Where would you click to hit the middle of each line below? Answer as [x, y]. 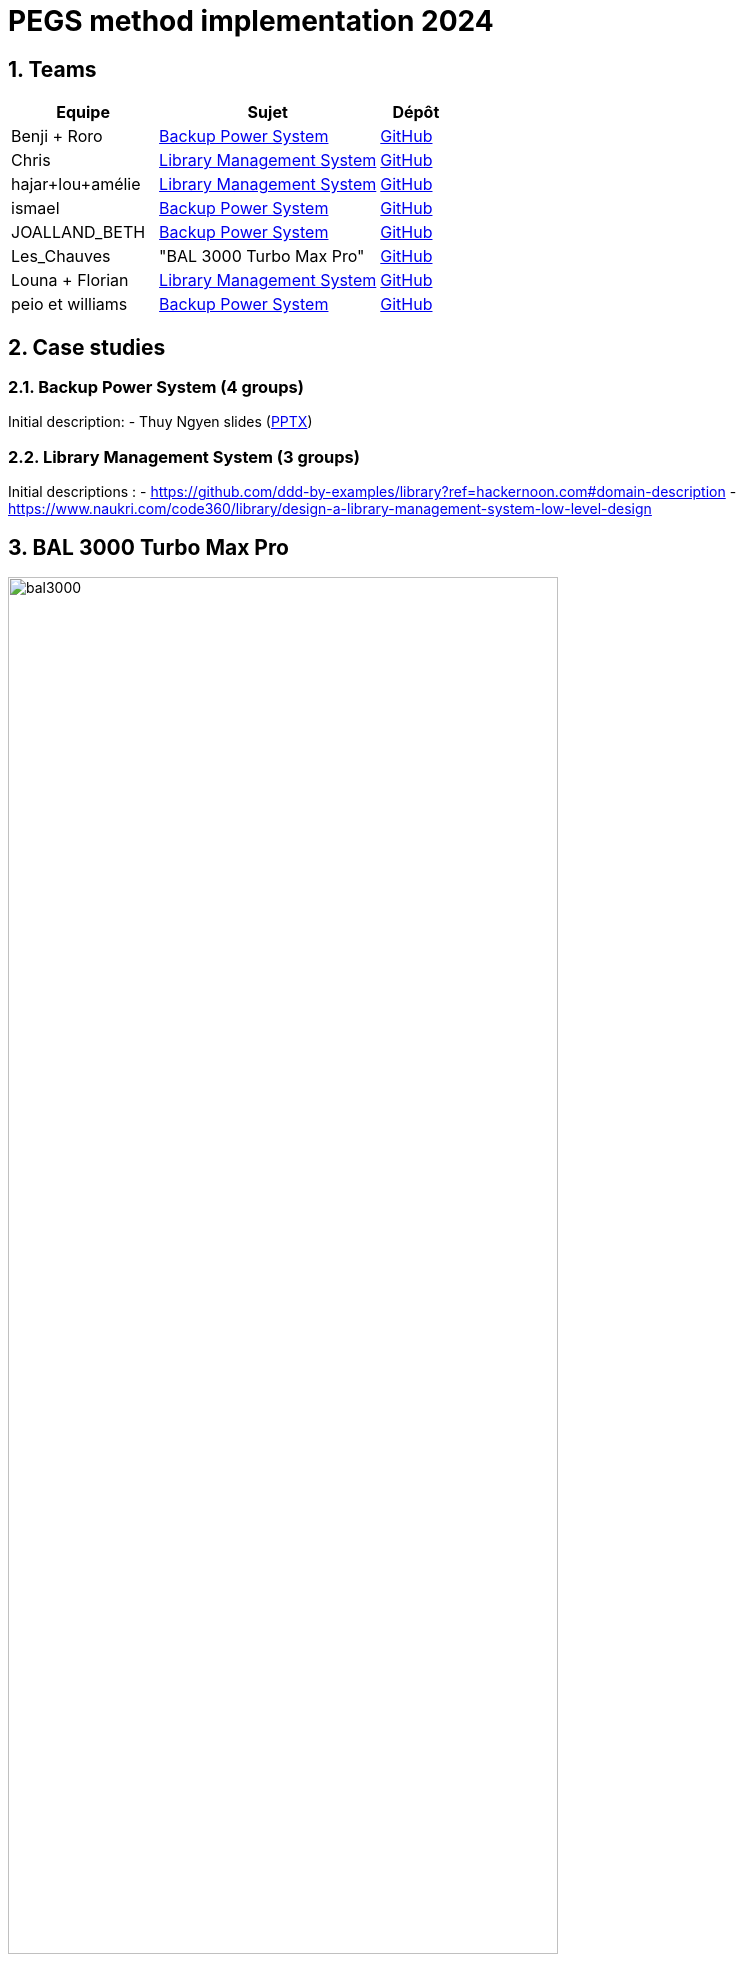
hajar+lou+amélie [76, 184]
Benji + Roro [57, 136]
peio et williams [69, 304]
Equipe [83, 112]
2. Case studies [87, 347]
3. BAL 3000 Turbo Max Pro [148, 547]
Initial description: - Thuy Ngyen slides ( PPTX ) [160, 422]
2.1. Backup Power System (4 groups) [156, 387]
